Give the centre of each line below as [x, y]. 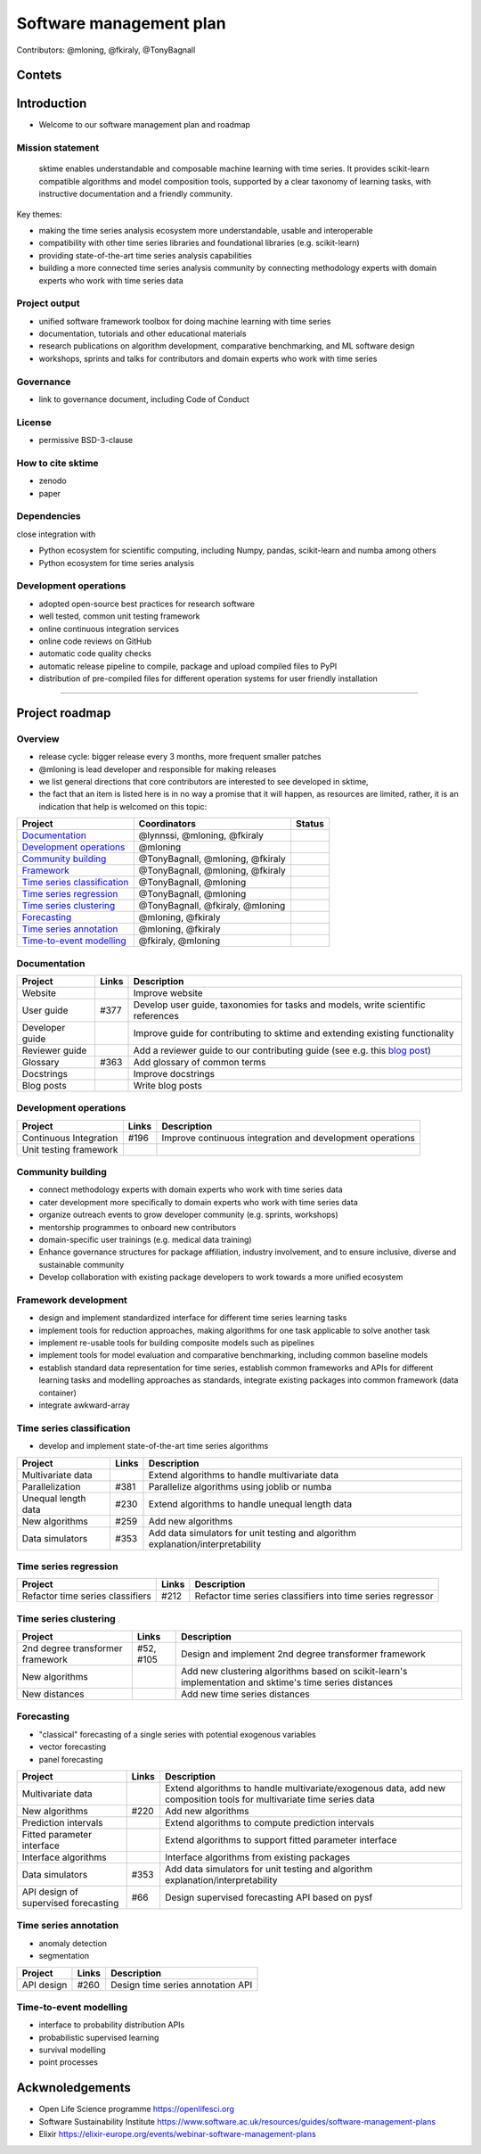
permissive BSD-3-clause [86, 440]
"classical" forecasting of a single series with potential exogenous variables [177, 1734]
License [34, 422]
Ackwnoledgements [73, 2088]
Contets [39, 75]
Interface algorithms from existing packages [258, 1857]
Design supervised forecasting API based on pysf [269, 1897]
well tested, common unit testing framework [119, 616]
